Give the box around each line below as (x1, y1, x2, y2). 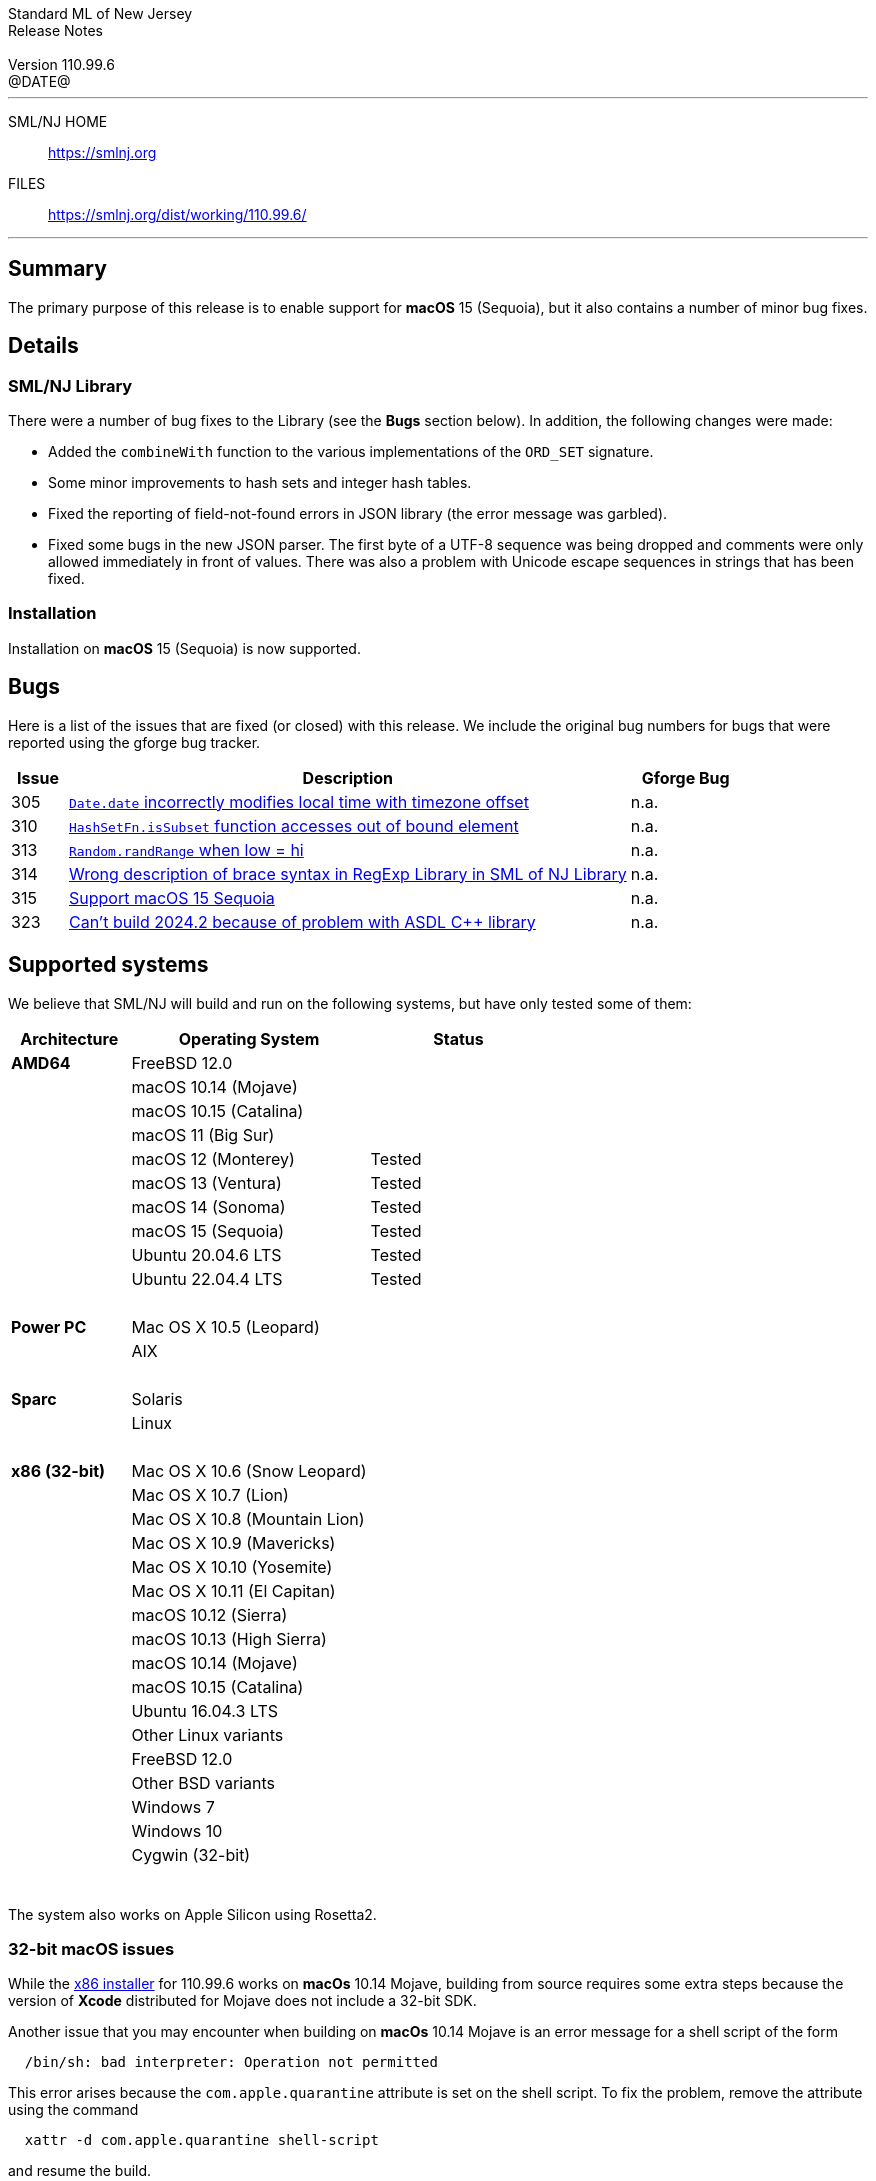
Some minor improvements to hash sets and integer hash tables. (48, 474, 472, 492)
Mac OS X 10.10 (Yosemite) (131, 1556, 333, 1577)
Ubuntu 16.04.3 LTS (131, 1700, 278, 1721)
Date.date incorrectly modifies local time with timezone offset (68, 791, 529, 812)
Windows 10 (131, 1820, 223, 1841)
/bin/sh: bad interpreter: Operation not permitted (24, 2054, 438, 2071)
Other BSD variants (131, 1772, 275, 1793)
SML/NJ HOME (8, 113, 108, 130)
